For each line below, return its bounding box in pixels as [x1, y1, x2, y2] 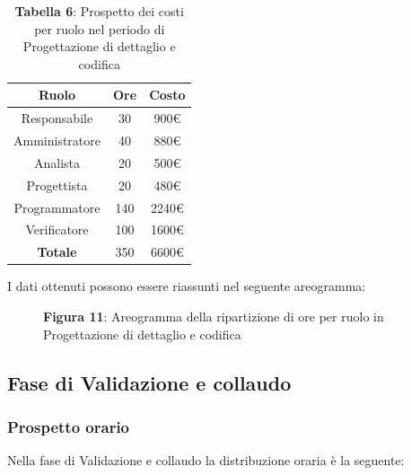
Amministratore [13, 131, 101, 150]
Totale [37, 242, 77, 261]
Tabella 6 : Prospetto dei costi [14, 2, 184, 20]
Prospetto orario [7, 415, 130, 437]
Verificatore [25, 220, 89, 239]
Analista [33, 153, 81, 172]
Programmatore [13, 198, 101, 216]
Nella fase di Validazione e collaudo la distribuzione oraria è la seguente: [7, 451, 405, 470]
